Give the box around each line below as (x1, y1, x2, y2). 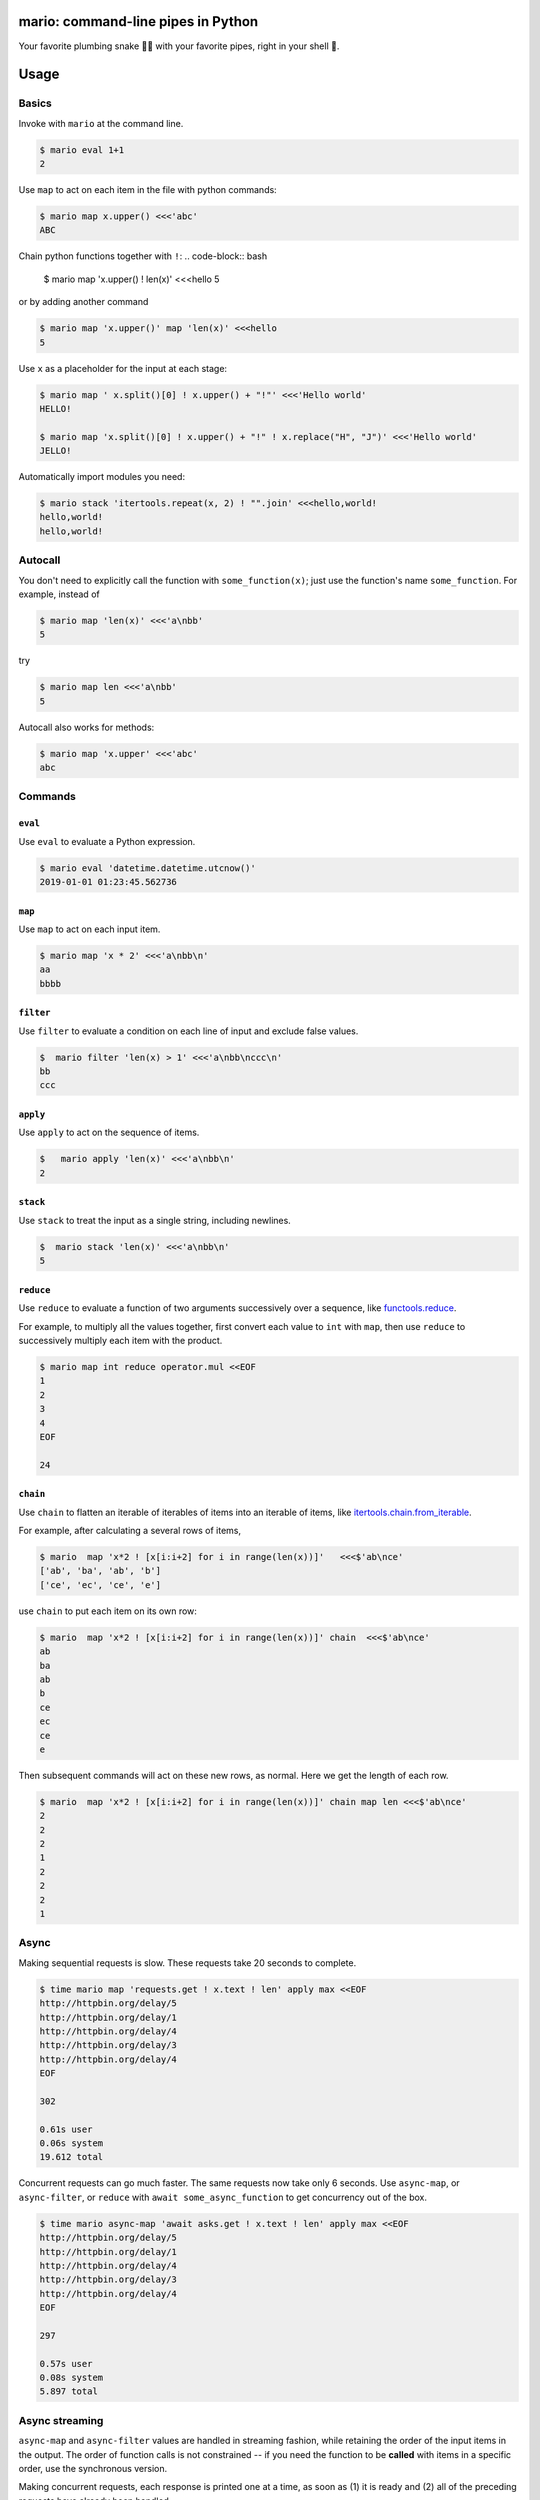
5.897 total (39, 2386, 99, 2397)
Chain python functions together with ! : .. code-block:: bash (18, 250, 268, 262)
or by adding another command (18, 296, 149, 308)
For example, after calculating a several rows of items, (18, 1525, 242, 1537)
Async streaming (18, 2413, 104, 2427)
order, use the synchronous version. (18, 2462, 168, 2474)
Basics (18, 96, 52, 110)
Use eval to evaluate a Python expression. (18, 835, 196, 847)
